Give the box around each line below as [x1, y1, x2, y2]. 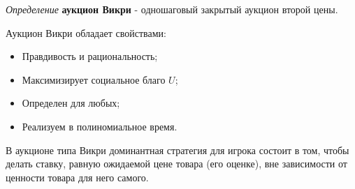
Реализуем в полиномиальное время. [22, 119, 177, 133]
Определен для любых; [22, 96, 120, 110]
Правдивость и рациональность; [22, 49, 158, 63]
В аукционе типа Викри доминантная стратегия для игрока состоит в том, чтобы [6, 142, 349, 157]
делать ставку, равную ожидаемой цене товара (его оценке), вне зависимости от [6, 156, 347, 171]
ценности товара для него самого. [6, 169, 149, 184]
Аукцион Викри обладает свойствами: [6, 25, 166, 40]
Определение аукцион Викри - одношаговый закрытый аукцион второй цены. [6, 2, 338, 16]
